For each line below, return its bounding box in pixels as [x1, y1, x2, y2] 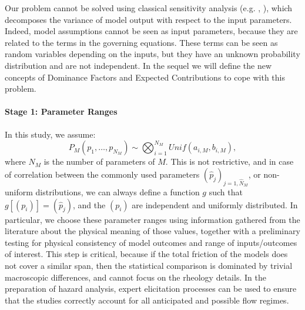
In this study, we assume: [5, 128, 96, 140]
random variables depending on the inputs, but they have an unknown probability [5, 48, 300, 60]
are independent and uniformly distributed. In [132, 198, 298, 211]
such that [209, 185, 243, 198]
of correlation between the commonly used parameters [5, 168, 200, 180]
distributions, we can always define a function [35, 185, 200, 198]
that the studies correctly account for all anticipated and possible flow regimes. [5, 294, 289, 306]
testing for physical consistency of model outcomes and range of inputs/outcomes [5, 236, 297, 248]
